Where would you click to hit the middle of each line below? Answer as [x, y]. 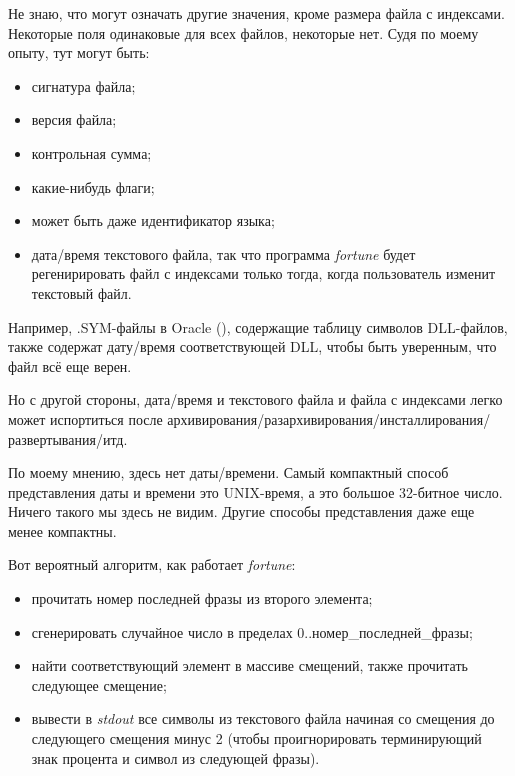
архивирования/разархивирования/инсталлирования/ [329, 418]
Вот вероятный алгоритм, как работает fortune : [152, 564]
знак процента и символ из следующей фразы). [175, 757]
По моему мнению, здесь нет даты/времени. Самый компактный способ [228, 472]
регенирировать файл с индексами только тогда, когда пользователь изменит [263, 273]
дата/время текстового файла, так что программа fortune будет [223, 253]
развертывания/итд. [68, 438]
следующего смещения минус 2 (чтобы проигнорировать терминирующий [256, 738]
